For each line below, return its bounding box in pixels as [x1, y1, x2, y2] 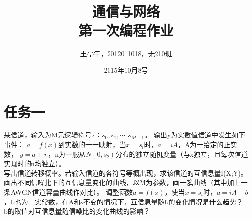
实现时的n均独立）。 [4, 158, 65, 168]
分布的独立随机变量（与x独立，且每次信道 [115, 149, 248, 159]
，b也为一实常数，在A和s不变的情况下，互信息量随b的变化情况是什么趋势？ [4, 196, 243, 206]
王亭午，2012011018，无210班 [80, 49, 172, 59]
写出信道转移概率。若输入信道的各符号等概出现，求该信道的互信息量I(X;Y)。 [4, 168, 248, 178]
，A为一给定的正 [177, 139, 231, 150]
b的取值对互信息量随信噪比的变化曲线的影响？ [4, 206, 150, 216]
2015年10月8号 [104, 65, 148, 75]
